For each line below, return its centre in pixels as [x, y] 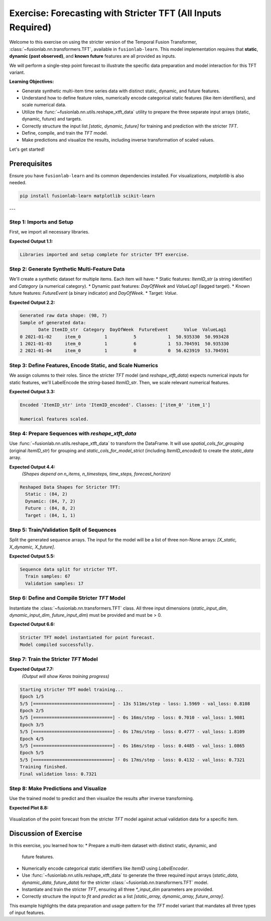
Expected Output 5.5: [32, 556]
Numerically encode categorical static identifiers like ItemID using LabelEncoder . [105, 868]
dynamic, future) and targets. [52, 119]
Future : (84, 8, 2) [50, 508]
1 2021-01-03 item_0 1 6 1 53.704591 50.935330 [124, 344]
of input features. [27, 913]
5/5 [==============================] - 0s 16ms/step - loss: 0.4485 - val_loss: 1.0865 [132, 745]
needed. [18, 183]
